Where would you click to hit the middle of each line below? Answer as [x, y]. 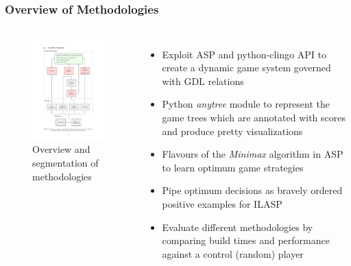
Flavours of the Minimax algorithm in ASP [253, 154]
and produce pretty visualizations [232, 131]
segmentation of [65, 162]
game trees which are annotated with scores [254, 118]
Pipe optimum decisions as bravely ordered [252, 190]
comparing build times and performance [246, 240]
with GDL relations [203, 81]
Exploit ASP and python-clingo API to [244, 54]
